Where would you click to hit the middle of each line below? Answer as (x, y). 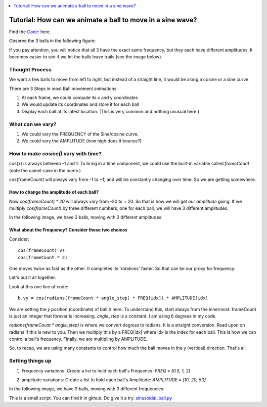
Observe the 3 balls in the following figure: (52, 41)
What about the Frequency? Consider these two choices (68, 230)
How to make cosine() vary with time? (55, 154)
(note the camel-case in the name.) (45, 170)
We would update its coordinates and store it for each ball (80, 104)
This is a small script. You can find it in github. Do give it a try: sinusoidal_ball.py (91, 398)
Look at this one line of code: (39, 286)
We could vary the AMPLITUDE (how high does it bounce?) (82, 141)
